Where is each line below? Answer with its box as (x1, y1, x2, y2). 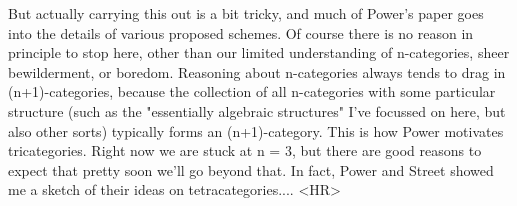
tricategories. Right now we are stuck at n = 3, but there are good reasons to (8, 140, 482, 161)
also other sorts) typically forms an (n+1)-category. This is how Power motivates (8, 120, 504, 141)
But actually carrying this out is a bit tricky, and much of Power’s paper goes (8, 3, 484, 23)
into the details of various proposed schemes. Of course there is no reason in (8, 22, 474, 43)
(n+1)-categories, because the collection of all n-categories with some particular (8, 81, 496, 102)
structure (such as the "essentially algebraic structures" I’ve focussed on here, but (8, 100, 506, 121)
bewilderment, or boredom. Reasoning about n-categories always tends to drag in (8, 61, 506, 82)
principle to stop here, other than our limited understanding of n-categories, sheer (8, 42, 510, 63)
